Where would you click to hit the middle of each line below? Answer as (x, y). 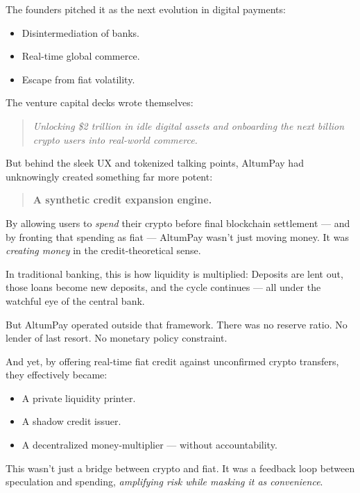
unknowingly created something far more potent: (109, 176)
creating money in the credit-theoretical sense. (103, 250)
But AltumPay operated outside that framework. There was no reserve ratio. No (177, 324)
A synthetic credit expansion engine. (122, 200)
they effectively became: (57, 375)
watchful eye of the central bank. (75, 300)
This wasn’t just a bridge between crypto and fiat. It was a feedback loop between (180, 468)
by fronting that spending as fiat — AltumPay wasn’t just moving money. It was (177, 236)
